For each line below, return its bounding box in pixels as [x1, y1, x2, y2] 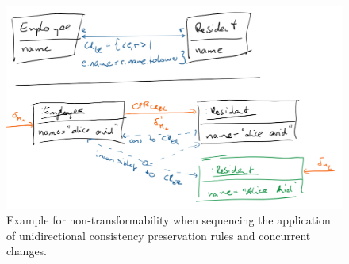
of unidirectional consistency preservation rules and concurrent [6, 227, 311, 243]
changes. [6, 243, 48, 259]
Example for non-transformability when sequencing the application [6, 212, 331, 228]
